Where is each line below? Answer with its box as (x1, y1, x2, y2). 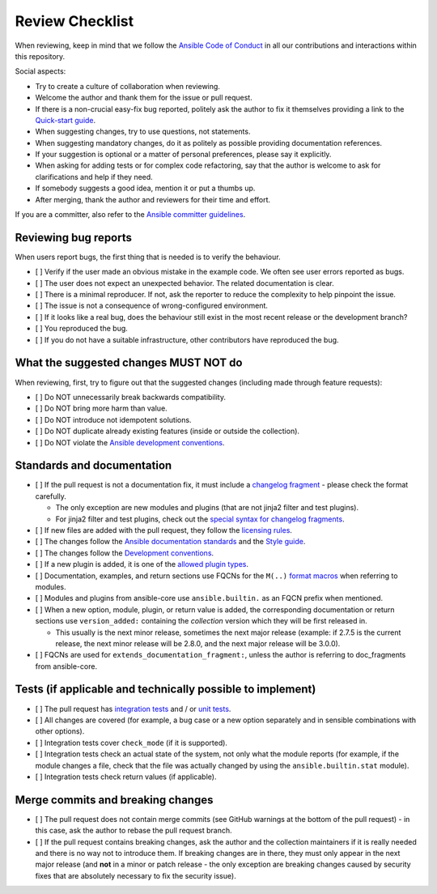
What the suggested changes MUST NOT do (15, 356, 243, 370)
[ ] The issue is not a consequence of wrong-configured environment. (35, 300, 269, 311)
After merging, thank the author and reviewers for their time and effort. (35, 194, 271, 204)
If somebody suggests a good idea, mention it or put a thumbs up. (35, 183, 256, 194)
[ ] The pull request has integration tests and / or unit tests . (35, 704, 231, 713)
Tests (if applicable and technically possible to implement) (15, 683, 316, 696)
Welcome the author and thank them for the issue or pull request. (35, 93, 252, 103)
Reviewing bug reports (15, 231, 133, 245)
